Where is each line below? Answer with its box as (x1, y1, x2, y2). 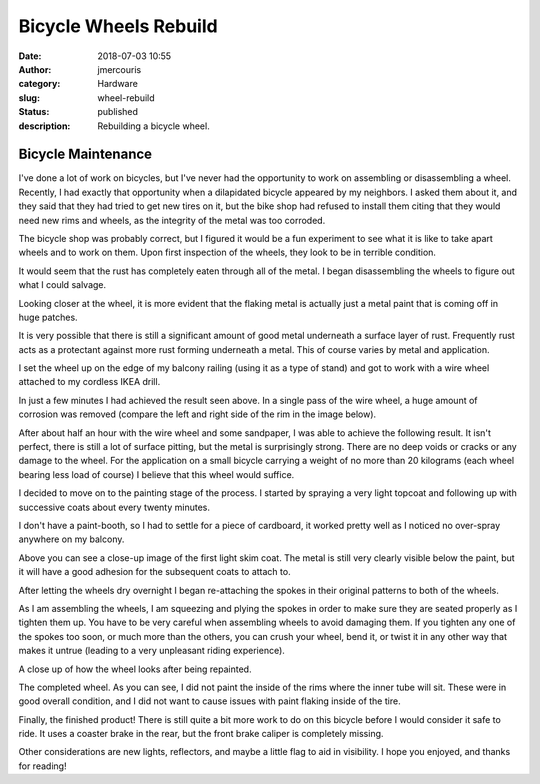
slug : (18, 91, 40, 104)
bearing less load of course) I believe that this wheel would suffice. (18, 468, 295, 480)
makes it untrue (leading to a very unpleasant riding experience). (18, 645, 285, 657)
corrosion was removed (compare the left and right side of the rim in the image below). (18, 408, 377, 420)
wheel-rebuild (97, 91, 155, 104)
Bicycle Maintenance (18, 146, 153, 163)
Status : (18, 106, 50, 118)
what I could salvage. (18, 279, 107, 291)
